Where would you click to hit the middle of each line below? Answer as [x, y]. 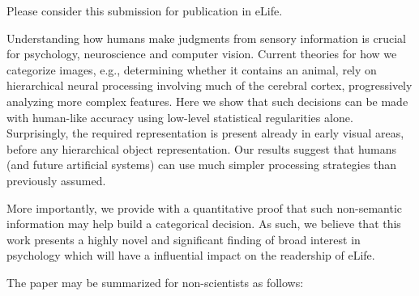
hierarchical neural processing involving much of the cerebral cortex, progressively [209, 85]
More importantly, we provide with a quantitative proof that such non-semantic [205, 207]
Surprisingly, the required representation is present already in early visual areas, [205, 133]
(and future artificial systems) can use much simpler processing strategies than [202, 165]
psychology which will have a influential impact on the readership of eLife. [191, 255]
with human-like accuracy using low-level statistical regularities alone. [180, 117]
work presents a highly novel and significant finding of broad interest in [184, 239]
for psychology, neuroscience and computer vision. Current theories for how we [202, 54]
